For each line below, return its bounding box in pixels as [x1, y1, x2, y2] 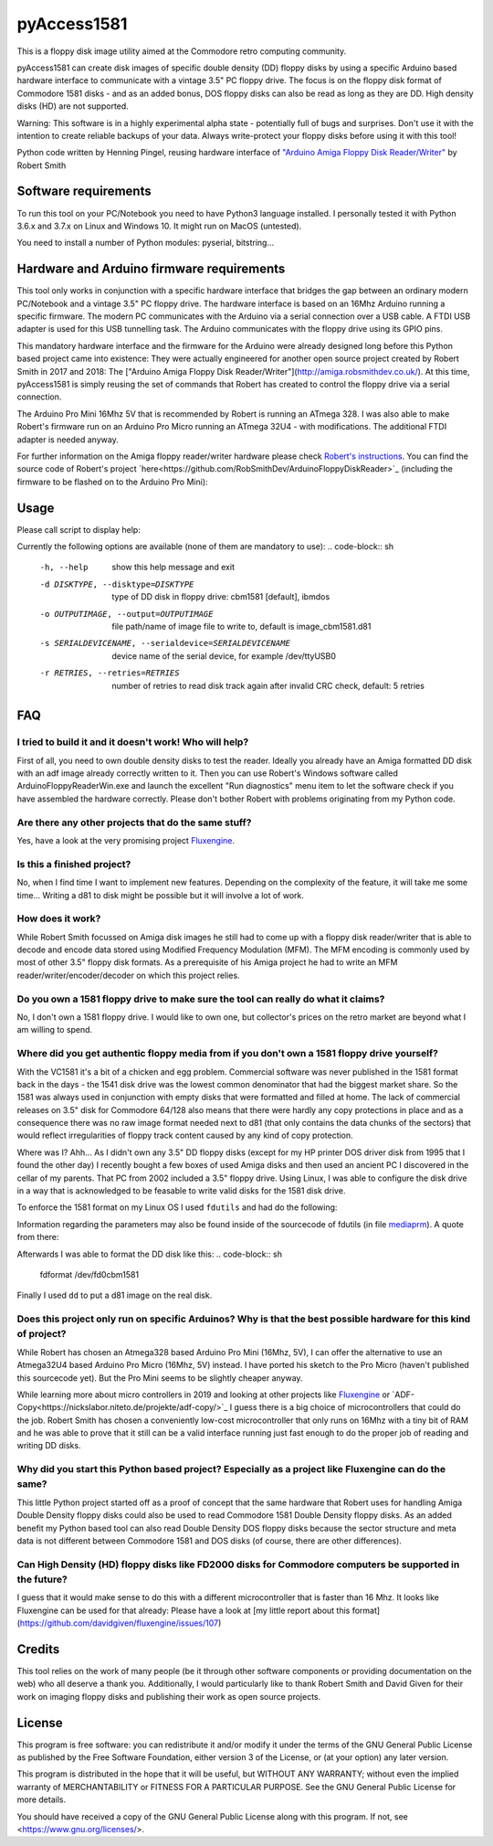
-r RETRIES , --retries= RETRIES [39, 668, 180, 678]
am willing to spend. [16, 1024, 93, 1035]
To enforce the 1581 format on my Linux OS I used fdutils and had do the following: [16, 1202, 338, 1213]
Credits [16, 1641, 60, 1657]
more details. [16, 1794, 67, 1805]
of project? [16, 1328, 67, 1341]
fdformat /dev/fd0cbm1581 [39, 1269, 140, 1279]
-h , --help [39, 562, 89, 573]
